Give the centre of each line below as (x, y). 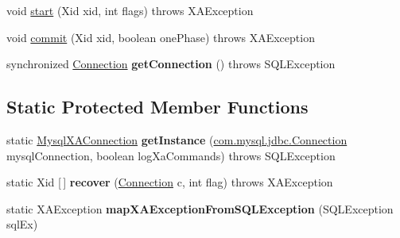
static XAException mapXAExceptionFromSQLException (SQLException (200, 208)
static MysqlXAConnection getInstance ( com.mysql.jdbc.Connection (177, 139)
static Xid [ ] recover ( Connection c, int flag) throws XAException (170, 182)
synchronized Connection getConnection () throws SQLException (171, 64)
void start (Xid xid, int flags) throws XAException (130, 10)
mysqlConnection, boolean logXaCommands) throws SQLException (171, 155)
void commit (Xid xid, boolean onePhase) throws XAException (161, 37)
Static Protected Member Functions (157, 107)
